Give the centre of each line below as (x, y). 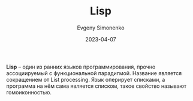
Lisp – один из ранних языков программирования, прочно (81, 67)
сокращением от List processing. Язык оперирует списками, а (86, 79)
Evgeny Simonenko (101, 28)
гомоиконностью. (29, 92)
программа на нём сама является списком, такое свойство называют (96, 86)
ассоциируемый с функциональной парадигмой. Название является (94, 73)
